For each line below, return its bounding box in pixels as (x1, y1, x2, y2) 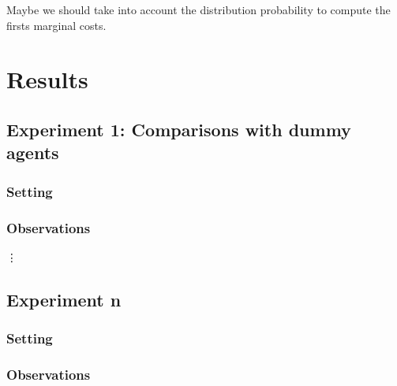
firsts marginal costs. (6, 17, 107, 33)
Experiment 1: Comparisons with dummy (6, 117, 351, 141)
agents (6, 140, 59, 165)
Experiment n (6, 287, 122, 311)
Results (6, 63, 88, 95)
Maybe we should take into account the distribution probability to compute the (6, 2, 391, 17)
